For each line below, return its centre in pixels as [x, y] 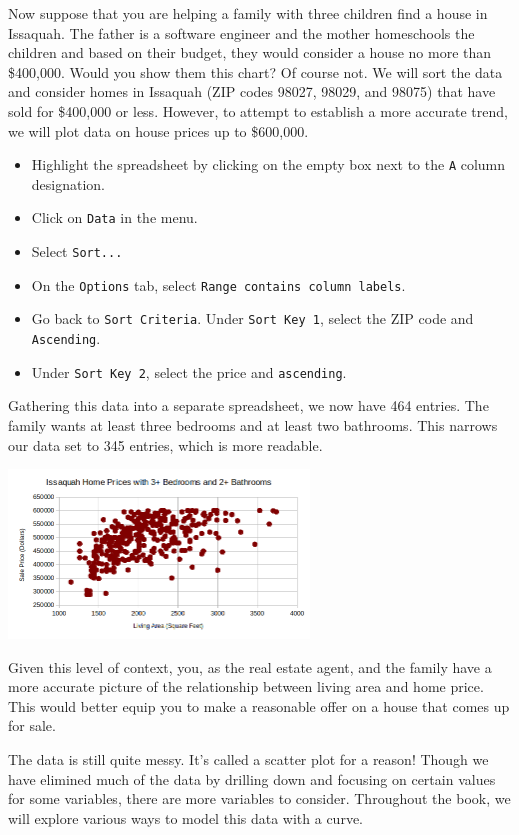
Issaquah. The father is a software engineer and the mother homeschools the [241, 32]
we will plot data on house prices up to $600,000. [158, 130]
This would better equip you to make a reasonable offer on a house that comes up [259, 705]
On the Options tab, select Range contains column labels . [218, 284]
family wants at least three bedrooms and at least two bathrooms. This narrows [253, 424]
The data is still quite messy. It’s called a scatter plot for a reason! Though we [248, 759]
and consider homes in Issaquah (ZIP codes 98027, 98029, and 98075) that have [252, 91]
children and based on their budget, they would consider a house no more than [250, 52]
